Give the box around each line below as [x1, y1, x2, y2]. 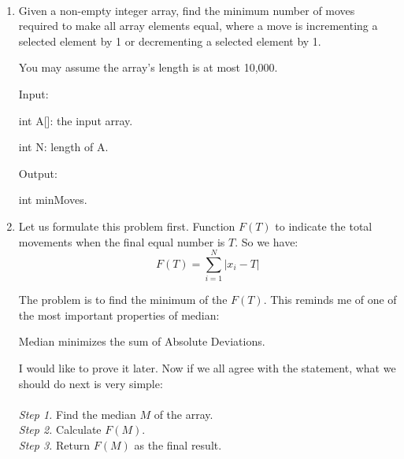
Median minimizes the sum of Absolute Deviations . [18, 333, 265, 350]
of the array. [154, 405, 213, 422]
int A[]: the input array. [18, 112, 133, 128]
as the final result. [134, 437, 222, 453]
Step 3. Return [18, 437, 91, 453]
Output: [18, 165, 57, 181]
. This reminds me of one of [263, 291, 397, 308]
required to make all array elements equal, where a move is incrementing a [18, 17, 378, 34]
